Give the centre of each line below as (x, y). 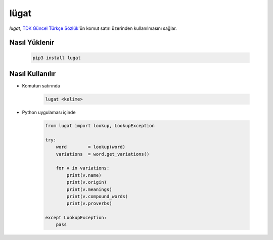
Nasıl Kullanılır (33, 74)
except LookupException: (76, 218)
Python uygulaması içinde (49, 112)
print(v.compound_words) (97, 196)
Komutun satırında (41, 86)
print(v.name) (84, 175)
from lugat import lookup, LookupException (100, 126)
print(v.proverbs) (89, 204)
